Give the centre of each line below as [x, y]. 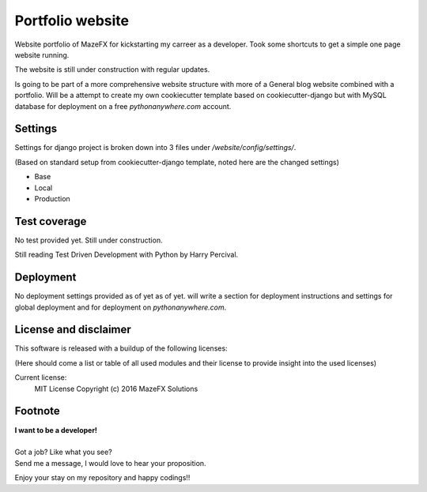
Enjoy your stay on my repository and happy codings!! [102, 478]
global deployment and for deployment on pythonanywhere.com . [121, 307]
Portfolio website [72, 21]
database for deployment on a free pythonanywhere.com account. [123, 106]
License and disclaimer [73, 330]
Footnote [38, 411]
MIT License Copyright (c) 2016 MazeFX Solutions [116, 389]
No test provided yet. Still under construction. [89, 240]
